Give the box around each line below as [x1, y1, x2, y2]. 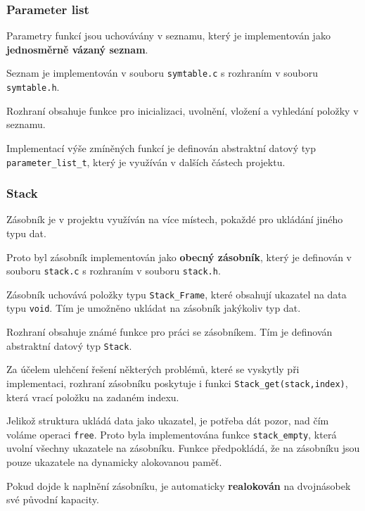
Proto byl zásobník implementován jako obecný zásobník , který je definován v [6, 249, 352, 264]
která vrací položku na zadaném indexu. [6, 389, 179, 404]
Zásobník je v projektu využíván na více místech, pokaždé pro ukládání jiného [6, 212, 343, 227]
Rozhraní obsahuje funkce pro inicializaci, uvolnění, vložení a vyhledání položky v [6, 103, 359, 118]
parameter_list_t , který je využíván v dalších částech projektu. [6, 154, 286, 169]
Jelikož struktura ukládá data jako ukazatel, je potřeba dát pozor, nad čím [6, 413, 329, 428]
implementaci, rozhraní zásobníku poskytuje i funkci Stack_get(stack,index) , [6, 375, 348, 390]
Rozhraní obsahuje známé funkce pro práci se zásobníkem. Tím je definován [6, 324, 333, 339]
